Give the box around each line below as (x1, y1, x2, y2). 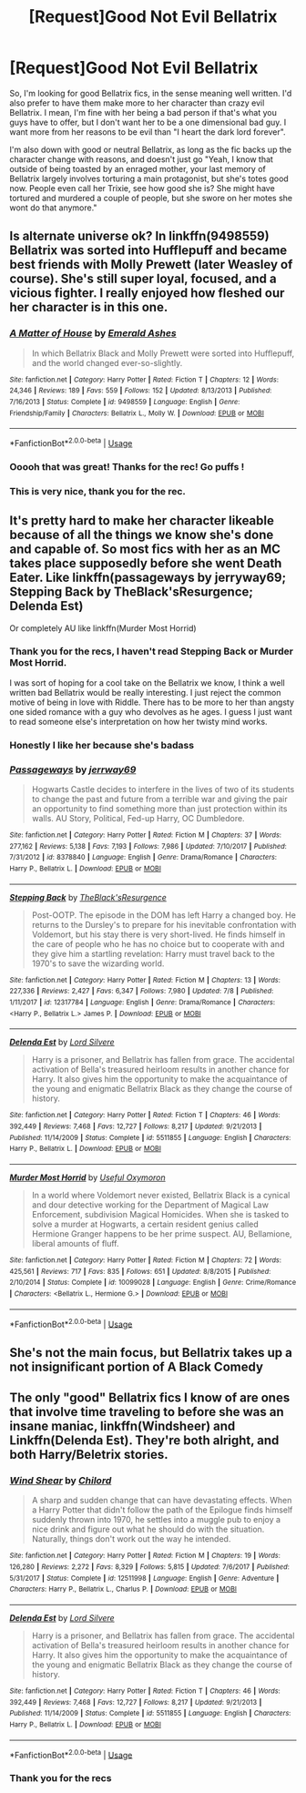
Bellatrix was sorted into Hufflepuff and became (9, 243, 288, 259)
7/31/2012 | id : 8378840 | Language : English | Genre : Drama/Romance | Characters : (9, 853, 278, 862)
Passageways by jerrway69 (9, 763, 137, 776)
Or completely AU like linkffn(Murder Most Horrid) (9, 622, 198, 634)
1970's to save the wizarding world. (31, 958, 165, 969)
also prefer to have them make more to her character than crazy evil (9, 97, 265, 108)
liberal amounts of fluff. (31, 1238, 120, 1248)
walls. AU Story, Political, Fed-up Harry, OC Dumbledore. (31, 813, 245, 824)
